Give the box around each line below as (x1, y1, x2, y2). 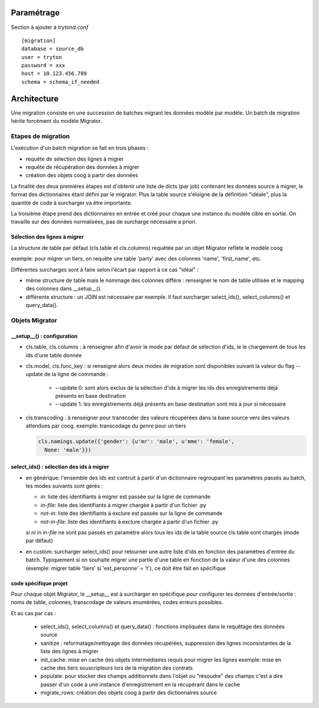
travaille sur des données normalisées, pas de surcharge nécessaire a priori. (11, 218, 197, 226)
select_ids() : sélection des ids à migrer (11, 464, 109, 471)
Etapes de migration (11, 132, 70, 140)
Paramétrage (11, 8, 60, 18)
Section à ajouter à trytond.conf (11, 24, 89, 31)
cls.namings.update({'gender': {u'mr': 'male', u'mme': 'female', (38, 438, 235, 445)
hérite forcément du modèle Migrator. (11, 118, 103, 125)
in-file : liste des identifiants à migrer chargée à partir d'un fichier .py (40, 501, 207, 508)
